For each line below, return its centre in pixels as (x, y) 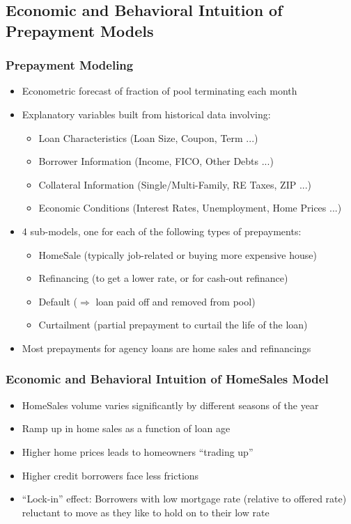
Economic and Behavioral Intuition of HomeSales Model (167, 379)
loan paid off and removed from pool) (175, 301)
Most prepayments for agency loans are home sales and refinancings (166, 348)
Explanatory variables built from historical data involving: (146, 114)
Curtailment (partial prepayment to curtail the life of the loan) (173, 325)
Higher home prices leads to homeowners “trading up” (138, 451)
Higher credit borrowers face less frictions (110, 475)
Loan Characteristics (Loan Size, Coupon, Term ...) (148, 137)
